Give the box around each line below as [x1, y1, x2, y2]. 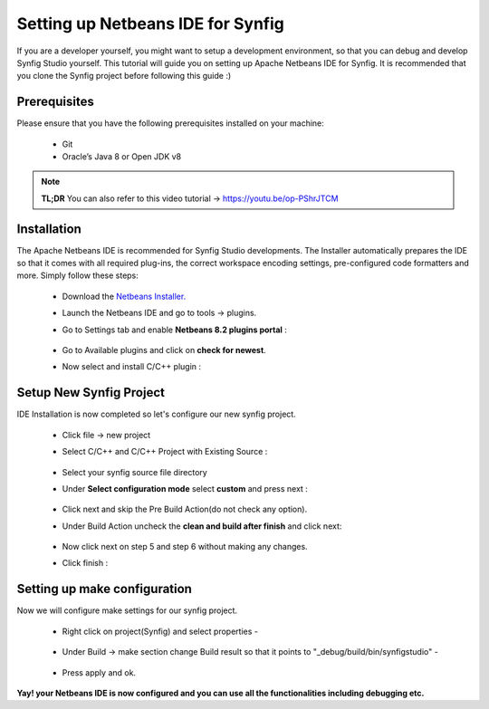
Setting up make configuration [16, 581, 192, 597]
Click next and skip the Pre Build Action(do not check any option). [62, 503, 308, 515]
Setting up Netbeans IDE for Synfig [16, 14, 284, 34]
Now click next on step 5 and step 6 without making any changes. [62, 541, 308, 552]
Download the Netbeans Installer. [62, 291, 187, 302]
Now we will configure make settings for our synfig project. [16, 605, 238, 616]
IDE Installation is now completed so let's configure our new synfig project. [16, 408, 296, 420]
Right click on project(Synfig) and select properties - [62, 626, 258, 637]
